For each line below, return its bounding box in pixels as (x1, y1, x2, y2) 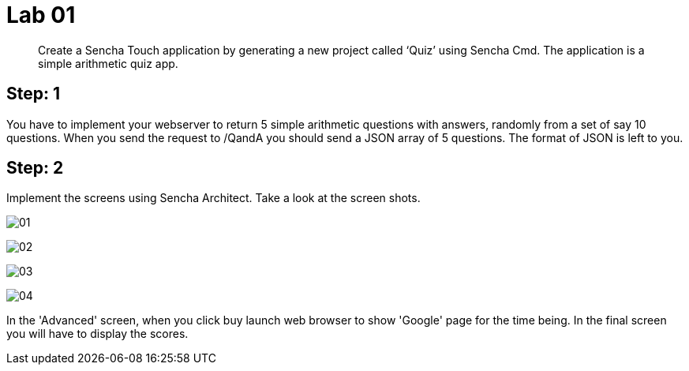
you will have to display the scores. (6, 327, 189, 341)
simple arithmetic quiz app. (38, 56, 178, 70)
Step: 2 (6, 158, 64, 178)
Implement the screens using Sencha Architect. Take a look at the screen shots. (6, 191, 421, 205)
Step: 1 (6, 84, 61, 104)
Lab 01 (6, 2, 76, 28)
